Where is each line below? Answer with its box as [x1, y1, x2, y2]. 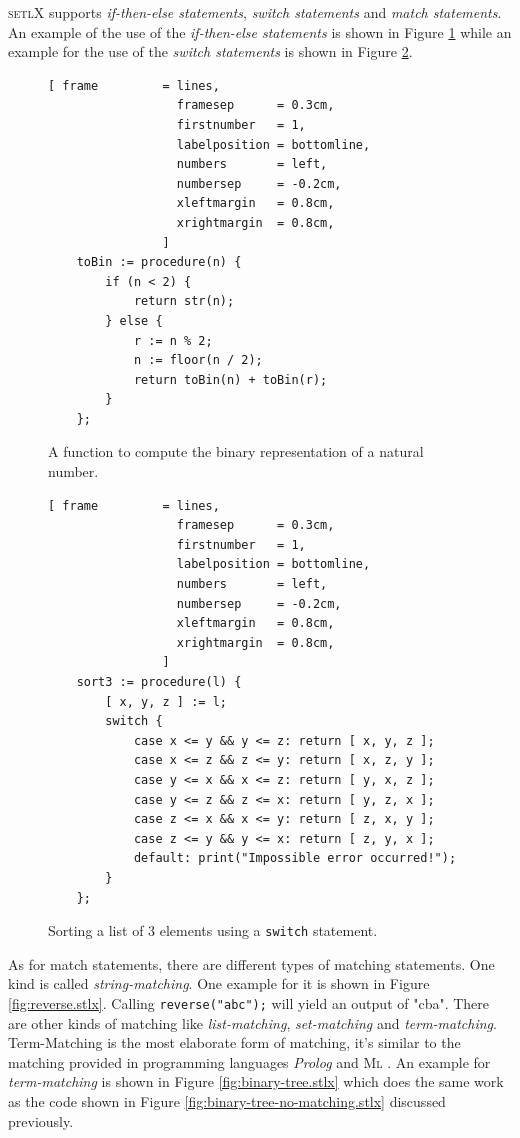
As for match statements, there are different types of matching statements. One [8, 953, 495, 974]
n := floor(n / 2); [133, 353, 263, 368]
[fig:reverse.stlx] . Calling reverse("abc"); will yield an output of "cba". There [8, 992, 490, 1013]
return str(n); [133, 294, 235, 309]
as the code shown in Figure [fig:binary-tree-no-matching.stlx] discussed [8, 1091, 446, 1111]
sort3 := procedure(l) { [76, 675, 242, 689]
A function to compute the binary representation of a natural [48, 441, 424, 462]
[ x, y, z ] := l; [105, 694, 227, 709]
